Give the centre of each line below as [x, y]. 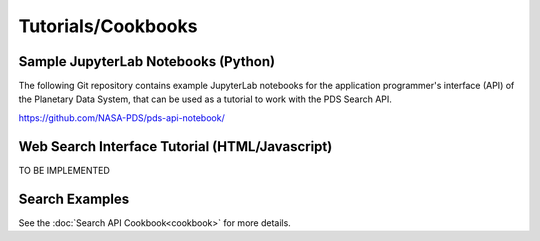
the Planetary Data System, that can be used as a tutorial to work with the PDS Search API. [205, 99]
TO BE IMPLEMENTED [64, 170]
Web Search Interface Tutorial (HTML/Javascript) [175, 146]
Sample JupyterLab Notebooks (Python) [146, 61]
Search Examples [74, 198]
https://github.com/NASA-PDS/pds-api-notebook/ [121, 117]
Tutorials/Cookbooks [108, 26]
